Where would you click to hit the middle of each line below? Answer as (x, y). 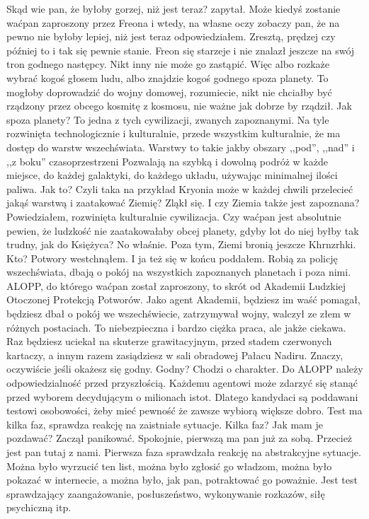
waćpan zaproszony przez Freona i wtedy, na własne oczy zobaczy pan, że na (173, 22)
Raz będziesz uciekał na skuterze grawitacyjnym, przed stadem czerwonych (169, 341)
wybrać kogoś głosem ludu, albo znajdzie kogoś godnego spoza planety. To (168, 77)
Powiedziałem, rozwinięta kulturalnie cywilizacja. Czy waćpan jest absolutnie (174, 216)
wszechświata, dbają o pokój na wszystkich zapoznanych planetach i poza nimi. (179, 272)
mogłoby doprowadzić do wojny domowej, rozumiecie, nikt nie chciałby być (169, 92)
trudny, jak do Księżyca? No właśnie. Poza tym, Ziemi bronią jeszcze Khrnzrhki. (181, 244)
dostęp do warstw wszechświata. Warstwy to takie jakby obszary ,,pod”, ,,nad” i (181, 147)
